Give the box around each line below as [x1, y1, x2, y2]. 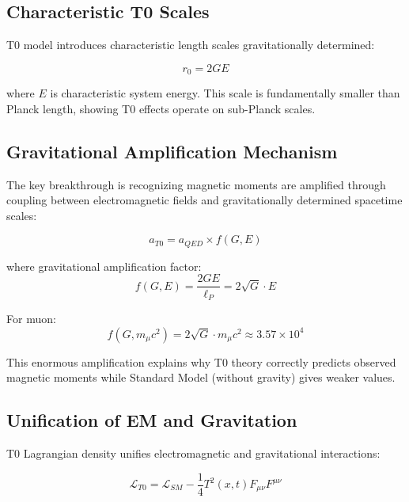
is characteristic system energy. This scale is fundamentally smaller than [50, 85, 400, 101]
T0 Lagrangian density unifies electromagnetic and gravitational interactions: [6, 444, 381, 461]
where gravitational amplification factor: [6, 257, 202, 274]
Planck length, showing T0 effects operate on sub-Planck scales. [6, 100, 316, 116]
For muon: [6, 310, 56, 326]
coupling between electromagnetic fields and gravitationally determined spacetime [6, 192, 403, 208]
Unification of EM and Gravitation [6, 408, 297, 432]
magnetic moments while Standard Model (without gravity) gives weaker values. [6, 369, 396, 386]
